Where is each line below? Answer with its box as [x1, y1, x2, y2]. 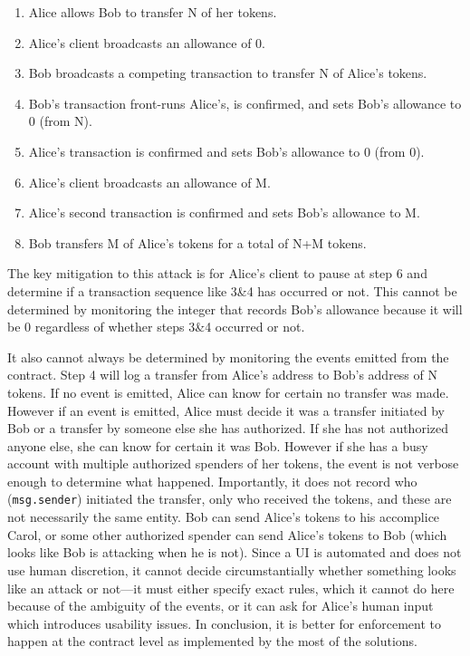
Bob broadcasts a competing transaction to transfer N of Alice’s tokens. [28, 63, 427, 82]
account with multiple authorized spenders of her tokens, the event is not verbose [7, 454, 459, 473]
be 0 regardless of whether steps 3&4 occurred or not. [7, 317, 305, 336]
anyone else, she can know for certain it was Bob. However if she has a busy [7, 436, 428, 455]
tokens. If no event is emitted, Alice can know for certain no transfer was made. [7, 382, 449, 401]
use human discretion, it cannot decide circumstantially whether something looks [7, 560, 456, 579]
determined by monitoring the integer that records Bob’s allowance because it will [7, 299, 463, 318]
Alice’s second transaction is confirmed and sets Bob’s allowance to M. [28, 203, 420, 222]
